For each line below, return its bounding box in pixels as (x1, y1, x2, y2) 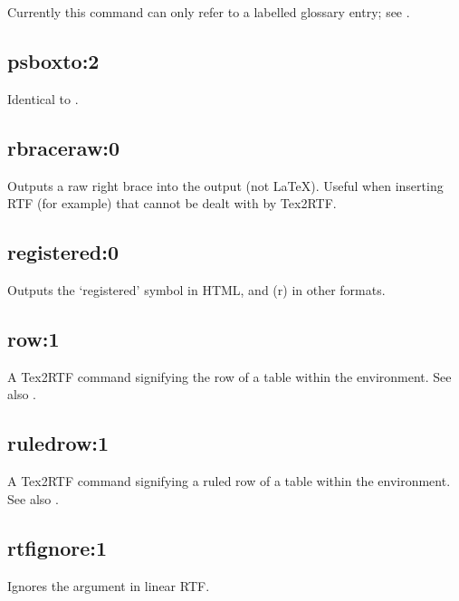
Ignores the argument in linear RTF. (7, 576, 210, 595)
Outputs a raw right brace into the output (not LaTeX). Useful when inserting (7, 176, 444, 195)
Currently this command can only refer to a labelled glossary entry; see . (7, 3, 410, 21)
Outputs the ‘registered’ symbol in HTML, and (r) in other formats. (7, 280, 386, 299)
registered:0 (7, 238, 119, 266)
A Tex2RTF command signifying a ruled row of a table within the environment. (7, 472, 451, 491)
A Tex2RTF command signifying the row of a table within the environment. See (7, 367, 452, 386)
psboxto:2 (7, 46, 100, 74)
